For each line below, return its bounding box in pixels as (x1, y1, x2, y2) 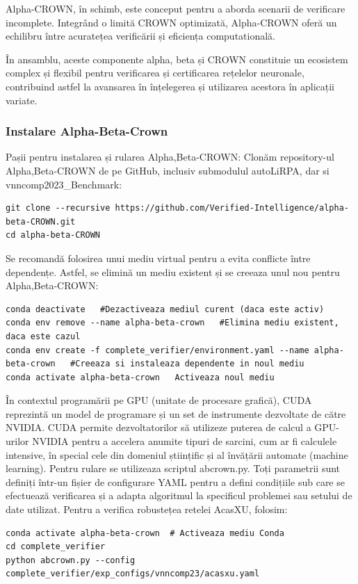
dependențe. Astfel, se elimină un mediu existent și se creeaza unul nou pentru (6, 264, 340, 279)
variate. (6, 92, 38, 107)
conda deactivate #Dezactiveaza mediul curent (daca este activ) (6, 304, 325, 314)
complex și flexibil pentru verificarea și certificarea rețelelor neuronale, (6, 65, 304, 80)
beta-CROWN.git (6, 216, 76, 227)
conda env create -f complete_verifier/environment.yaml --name (6, 345, 309, 355)
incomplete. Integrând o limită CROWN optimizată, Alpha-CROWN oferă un (6, 15, 337, 29)
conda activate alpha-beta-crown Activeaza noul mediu (6, 372, 275, 382)
